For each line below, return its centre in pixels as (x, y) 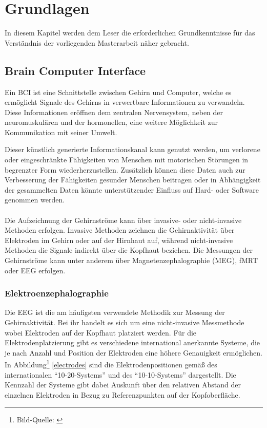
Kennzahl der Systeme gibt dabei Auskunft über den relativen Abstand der (123, 385)
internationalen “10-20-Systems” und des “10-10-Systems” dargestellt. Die (120, 374)
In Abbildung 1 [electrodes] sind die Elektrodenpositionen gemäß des (111, 364)
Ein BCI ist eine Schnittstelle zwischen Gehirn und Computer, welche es (118, 92)
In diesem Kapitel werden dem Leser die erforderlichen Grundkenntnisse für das (130, 33)
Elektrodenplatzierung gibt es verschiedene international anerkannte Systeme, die (132, 342)
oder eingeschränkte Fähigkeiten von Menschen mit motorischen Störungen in (127, 160)
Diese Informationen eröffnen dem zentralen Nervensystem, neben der (114, 112)
